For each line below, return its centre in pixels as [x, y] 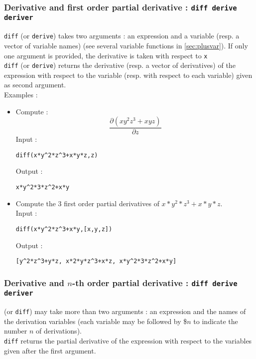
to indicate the [216, 321]
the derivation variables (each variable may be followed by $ [96, 321]
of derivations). [59, 331]
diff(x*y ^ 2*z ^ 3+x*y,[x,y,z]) [64, 229]
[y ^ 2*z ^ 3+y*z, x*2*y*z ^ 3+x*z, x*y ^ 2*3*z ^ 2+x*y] [96, 261]
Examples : [21, 95]
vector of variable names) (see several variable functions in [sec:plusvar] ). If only [126, 45]
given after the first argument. [50, 350]
